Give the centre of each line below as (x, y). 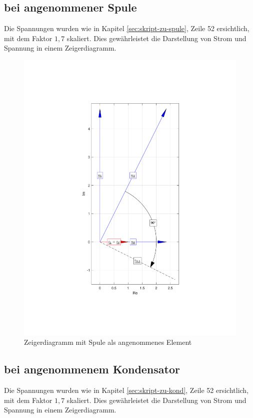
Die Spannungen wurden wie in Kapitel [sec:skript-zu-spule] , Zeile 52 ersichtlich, (127, 28)
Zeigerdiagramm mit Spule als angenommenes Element (108, 342)
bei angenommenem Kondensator (92, 369)
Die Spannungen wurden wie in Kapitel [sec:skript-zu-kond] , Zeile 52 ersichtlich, (126, 390)
